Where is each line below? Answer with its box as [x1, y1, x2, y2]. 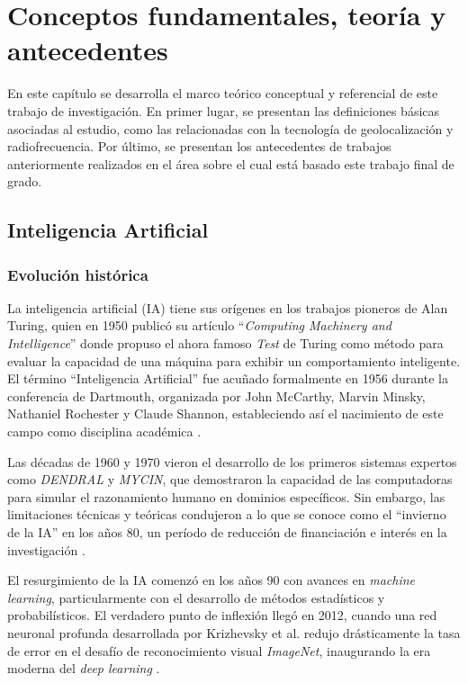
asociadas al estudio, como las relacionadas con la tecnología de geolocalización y [7, 119, 454, 138]
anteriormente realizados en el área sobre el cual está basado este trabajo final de [7, 154, 454, 173]
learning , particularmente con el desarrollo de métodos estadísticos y [7, 588, 385, 607]
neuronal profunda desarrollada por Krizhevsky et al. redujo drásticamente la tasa [7, 623, 461, 642]
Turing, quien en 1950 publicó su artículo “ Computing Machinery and [7, 316, 391, 335]
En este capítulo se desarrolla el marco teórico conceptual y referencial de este [7, 84, 438, 103]
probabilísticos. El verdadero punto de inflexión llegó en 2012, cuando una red [7, 606, 437, 625]
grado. [7, 172, 42, 191]
